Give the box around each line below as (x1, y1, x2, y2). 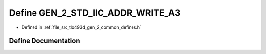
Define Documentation (9, 37, 80, 45)
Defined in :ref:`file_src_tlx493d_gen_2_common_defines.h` (21, 24, 141, 30)
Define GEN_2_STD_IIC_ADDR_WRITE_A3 (9, 7, 181, 18)
